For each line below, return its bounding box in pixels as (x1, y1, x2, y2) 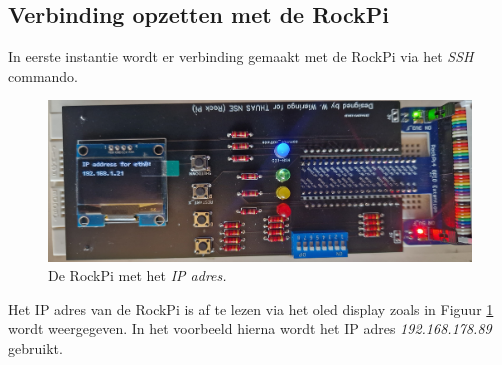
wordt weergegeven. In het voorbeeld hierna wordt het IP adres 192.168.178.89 (8, 318, 492, 339)
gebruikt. (8, 337, 63, 358)
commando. (8, 65, 78, 86)
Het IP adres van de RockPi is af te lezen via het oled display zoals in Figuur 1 (8, 298, 494, 319)
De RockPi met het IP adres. (48, 265, 227, 286)
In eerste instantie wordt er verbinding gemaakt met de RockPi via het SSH (8, 46, 474, 67)
